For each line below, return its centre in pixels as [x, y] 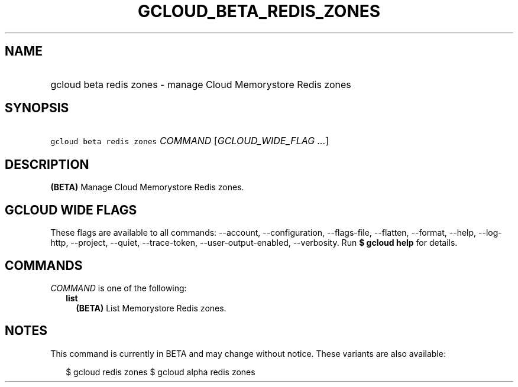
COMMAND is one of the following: [119, 288]
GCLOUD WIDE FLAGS [71, 210]
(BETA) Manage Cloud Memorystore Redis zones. [147, 187]
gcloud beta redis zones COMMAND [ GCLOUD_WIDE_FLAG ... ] [190, 141]
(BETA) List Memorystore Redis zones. [151, 308]
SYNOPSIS [37, 108]
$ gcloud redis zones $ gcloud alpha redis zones [161, 372]
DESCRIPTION [47, 164]
